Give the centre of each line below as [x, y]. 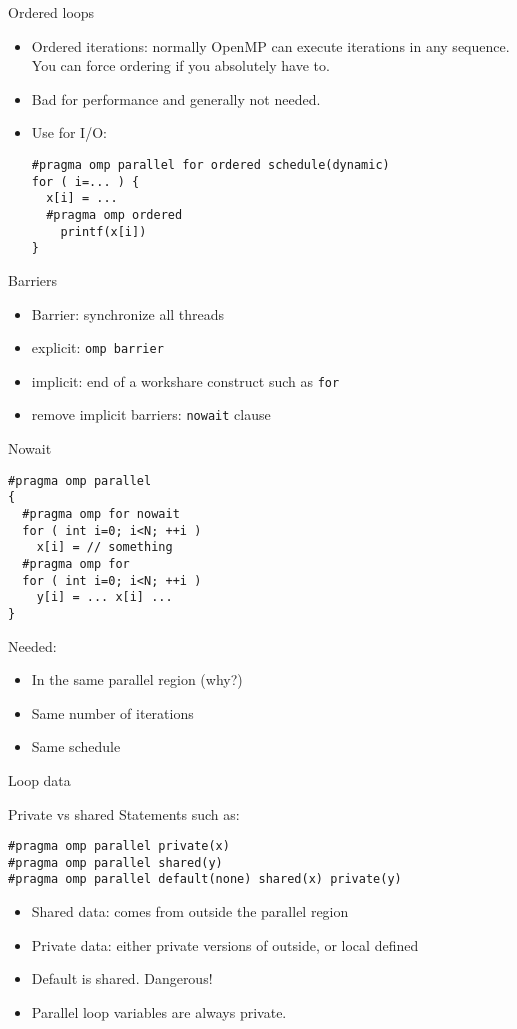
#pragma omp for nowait [101, 513]
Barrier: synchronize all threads [128, 313]
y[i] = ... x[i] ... [104, 597]
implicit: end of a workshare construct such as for [185, 380]
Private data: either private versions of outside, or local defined [225, 944]
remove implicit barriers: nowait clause [151, 414]
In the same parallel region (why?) [137, 679]
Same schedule [76, 746]
